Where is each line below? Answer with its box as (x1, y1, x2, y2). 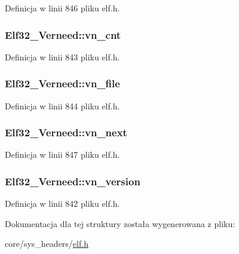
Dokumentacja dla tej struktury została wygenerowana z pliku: (5, 217, 235, 229)
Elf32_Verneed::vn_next (5, 125, 127, 140)
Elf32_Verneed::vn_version (5, 173, 140, 188)
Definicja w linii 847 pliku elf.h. (5, 148, 120, 161)
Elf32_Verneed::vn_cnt (5, 27, 121, 42)
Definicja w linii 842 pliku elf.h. (5, 197, 120, 210)
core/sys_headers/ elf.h (5, 237, 88, 250)
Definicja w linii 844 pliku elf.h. (5, 99, 120, 112)
